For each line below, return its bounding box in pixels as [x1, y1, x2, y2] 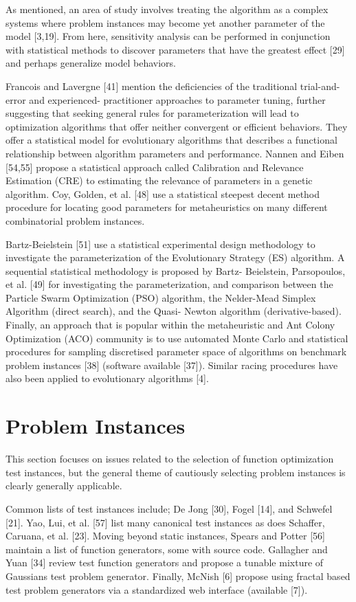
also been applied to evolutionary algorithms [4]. [5, 371, 209, 386]
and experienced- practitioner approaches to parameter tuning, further [29, 92, 326, 107]
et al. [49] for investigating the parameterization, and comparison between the [5, 277, 333, 291]
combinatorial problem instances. [5, 213, 145, 227]
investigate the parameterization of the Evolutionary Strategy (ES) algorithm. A [5, 250, 345, 265]
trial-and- [300, 78, 340, 93]
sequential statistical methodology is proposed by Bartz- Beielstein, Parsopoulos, [5, 263, 346, 278]
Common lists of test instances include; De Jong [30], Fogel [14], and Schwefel [5, 501, 333, 515]
